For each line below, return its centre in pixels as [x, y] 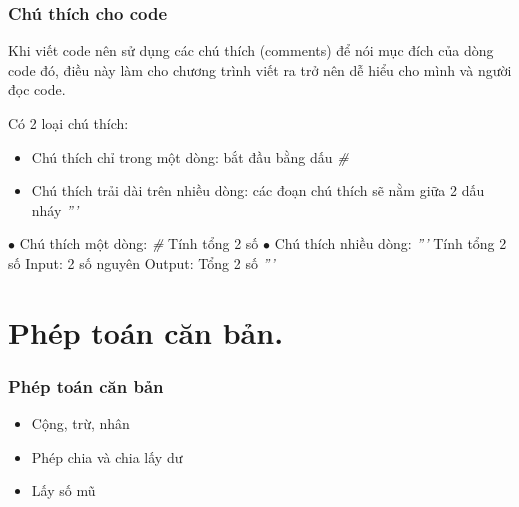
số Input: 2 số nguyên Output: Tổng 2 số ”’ [141, 262]
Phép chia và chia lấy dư [107, 456]
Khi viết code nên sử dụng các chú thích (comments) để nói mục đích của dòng [251, 50]
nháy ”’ [55, 209]
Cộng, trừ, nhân [80, 423]
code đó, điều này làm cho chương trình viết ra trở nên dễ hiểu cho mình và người [260, 69]
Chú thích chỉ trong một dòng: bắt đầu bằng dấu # [190, 156]
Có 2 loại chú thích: [68, 123]
